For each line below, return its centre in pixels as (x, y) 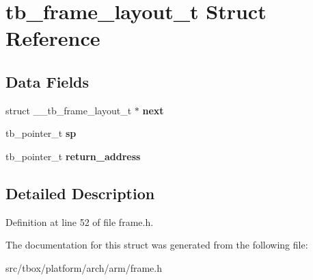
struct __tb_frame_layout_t (69, 110)
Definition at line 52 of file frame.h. (80, 221)
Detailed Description (80, 193)
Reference (53, 38)
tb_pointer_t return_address (73, 156)
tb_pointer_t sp (41, 133)
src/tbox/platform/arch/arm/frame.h (84, 267)
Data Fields (47, 81)
